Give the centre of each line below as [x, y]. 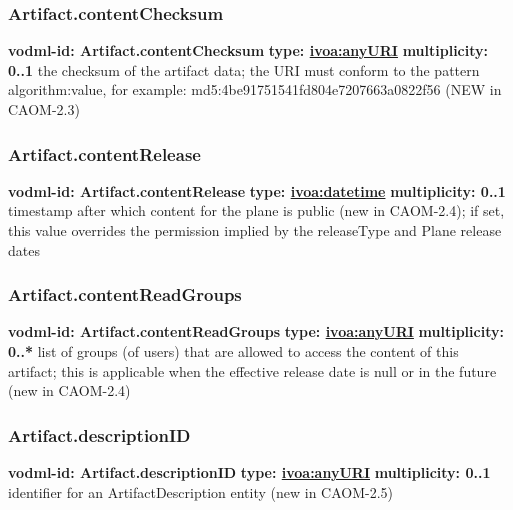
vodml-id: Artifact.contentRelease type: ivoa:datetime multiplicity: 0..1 [257, 190]
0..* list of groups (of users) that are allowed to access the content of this [233, 351]
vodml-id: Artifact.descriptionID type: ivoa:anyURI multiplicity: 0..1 [249, 472]
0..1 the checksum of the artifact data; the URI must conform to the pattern [244, 69]
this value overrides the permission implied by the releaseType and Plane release [255, 230]
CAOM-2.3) [44, 109]
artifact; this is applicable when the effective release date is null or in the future [252, 370]
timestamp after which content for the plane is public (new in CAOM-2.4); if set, [256, 210]
